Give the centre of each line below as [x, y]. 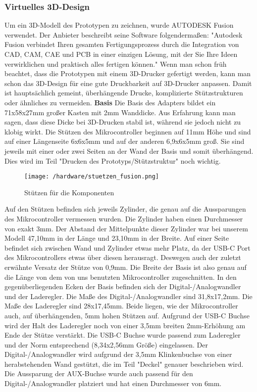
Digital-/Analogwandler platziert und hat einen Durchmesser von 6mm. [113, 383]
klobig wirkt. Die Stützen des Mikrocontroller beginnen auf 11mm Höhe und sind [128, 131]
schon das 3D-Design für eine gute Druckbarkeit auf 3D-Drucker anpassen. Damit [128, 83]
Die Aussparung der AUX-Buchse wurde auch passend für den [99, 373]
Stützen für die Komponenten [69, 192]
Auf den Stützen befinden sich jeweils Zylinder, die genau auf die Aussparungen [125, 209]
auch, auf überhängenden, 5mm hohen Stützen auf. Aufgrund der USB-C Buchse [127, 315]
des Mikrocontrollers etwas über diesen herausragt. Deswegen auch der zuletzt [123, 257]
